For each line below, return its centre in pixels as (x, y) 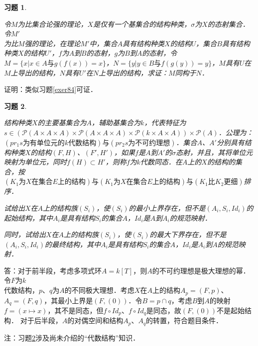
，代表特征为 (165, 123)
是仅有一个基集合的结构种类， (142, 24)
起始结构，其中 (28, 217)
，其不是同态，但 (75, 310)
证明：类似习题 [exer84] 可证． (51, 89)
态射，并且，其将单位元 (214, 152)
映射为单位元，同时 (35, 162)
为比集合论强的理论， (53, 24)
